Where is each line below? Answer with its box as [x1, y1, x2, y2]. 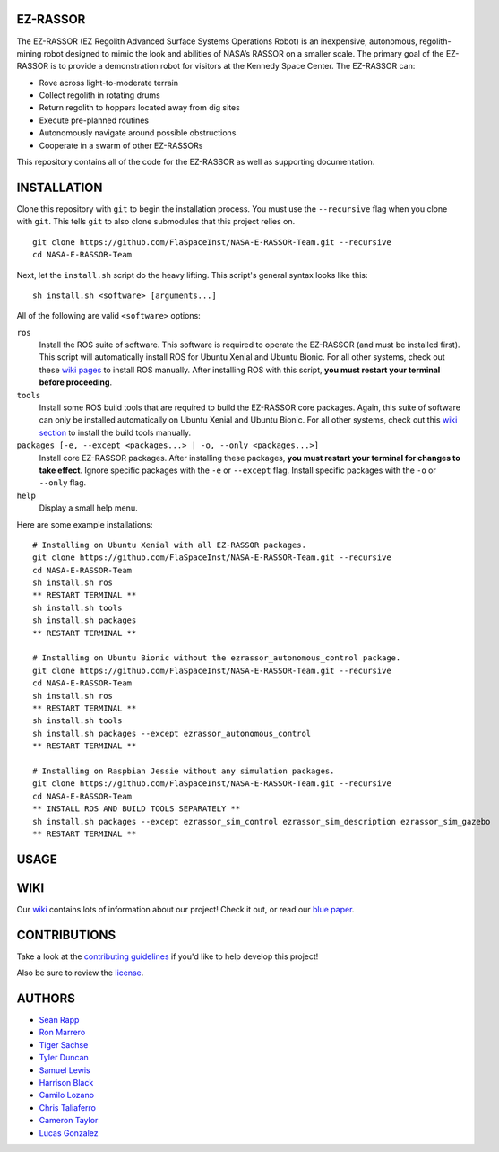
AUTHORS [16, 991, 76, 1006]
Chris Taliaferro [39, 1102, 97, 1113]
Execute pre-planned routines [39, 115, 150, 126]
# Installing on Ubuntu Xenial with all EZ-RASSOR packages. [32, 539, 306, 550]
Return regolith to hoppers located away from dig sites [39, 102, 241, 113]
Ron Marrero [39, 1027, 86, 1038]
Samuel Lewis [39, 1064, 90, 1076]
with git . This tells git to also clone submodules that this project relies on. [16, 216, 296, 227]
